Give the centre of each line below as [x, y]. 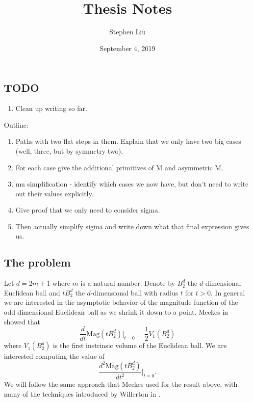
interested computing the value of [54, 356]
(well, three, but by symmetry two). [69, 150]
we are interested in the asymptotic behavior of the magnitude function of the [121, 302]
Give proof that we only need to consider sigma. [88, 210]
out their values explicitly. [54, 193]
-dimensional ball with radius [134, 292]
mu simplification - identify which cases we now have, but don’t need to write [132, 184]
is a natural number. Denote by [128, 283]
